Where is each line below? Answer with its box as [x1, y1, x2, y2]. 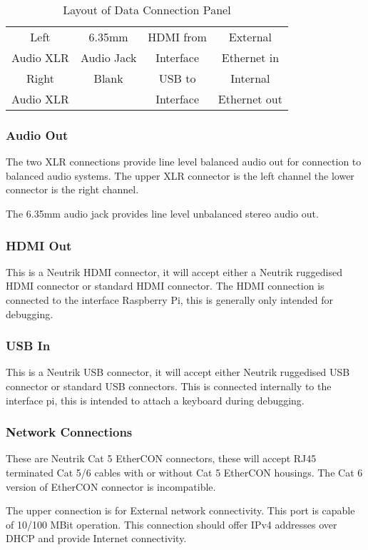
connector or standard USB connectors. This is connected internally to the [6, 379, 332, 393]
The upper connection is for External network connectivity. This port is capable [6, 503, 355, 518]
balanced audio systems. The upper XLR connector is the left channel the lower [6, 168, 354, 183]
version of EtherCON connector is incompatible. [6, 479, 216, 494]
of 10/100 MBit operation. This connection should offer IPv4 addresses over [6, 516, 337, 531]
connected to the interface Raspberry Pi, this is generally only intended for [6, 292, 333, 307]
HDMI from [148, 29, 207, 45]
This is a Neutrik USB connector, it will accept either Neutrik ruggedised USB [6, 365, 350, 380]
